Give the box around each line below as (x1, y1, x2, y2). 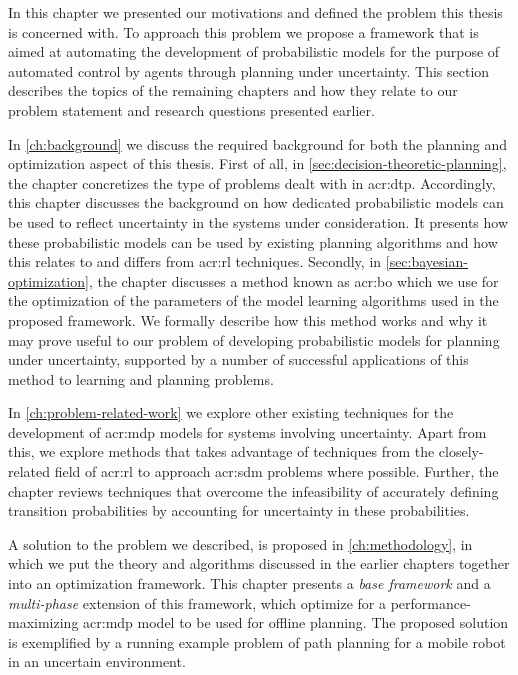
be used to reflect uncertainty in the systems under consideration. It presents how (8, 211, 509, 232)
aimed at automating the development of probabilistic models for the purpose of (8, 41, 500, 62)
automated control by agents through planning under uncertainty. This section (8, 60, 490, 81)
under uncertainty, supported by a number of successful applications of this (8, 349, 469, 370)
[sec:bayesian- (385, 251, 468, 272)
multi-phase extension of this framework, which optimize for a (8, 592, 387, 613)
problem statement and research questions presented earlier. (8, 99, 375, 120)
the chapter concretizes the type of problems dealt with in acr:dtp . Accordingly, (8, 172, 496, 193)
